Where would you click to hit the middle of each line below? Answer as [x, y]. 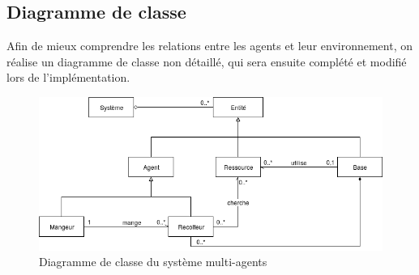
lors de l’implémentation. [68, 77]
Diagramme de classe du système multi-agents [153, 262]
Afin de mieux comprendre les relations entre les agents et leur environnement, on [210, 46]
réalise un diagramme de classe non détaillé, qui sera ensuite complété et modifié [207, 61]
